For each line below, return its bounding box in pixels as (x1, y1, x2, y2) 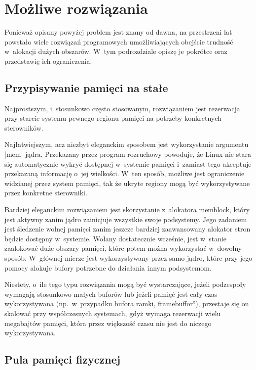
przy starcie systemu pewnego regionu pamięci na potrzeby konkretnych (4, 113, 221, 123)
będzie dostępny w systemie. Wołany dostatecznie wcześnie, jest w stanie (4, 233, 227, 243)
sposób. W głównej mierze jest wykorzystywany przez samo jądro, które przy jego (4, 253, 253, 263)
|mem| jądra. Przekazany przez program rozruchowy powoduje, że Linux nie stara (4, 149, 252, 159)
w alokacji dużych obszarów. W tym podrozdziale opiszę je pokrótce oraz (4, 46, 227, 56)
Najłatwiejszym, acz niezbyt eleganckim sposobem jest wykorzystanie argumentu (4, 139, 249, 149)
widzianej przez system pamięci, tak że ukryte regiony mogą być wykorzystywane (4, 178, 250, 188)
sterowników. (4, 122, 43, 133)
